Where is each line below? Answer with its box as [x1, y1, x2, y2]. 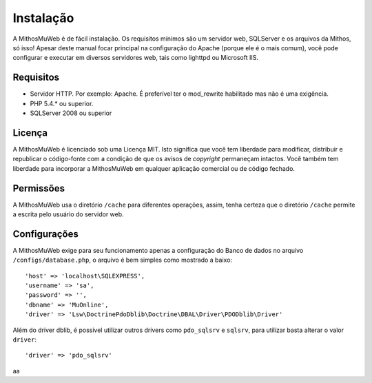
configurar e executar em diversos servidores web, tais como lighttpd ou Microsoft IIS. [12, 54, 258, 62]
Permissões [12, 183, 65, 194]
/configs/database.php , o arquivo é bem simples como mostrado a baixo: [12, 256, 233, 265]
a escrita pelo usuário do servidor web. [12, 210, 124, 218]
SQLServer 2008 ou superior [30, 109, 112, 117]
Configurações [12, 228, 79, 240]
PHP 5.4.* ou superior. [30, 99, 94, 107]
